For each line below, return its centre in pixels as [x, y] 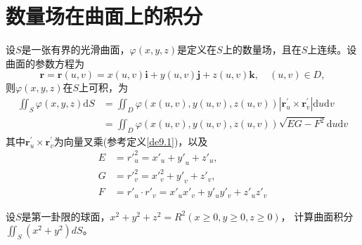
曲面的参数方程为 [45, 63]
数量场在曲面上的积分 [104, 16]
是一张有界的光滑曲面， [76, 49]
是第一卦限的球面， [66, 216]
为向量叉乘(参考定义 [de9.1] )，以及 [131, 141]
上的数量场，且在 [262, 49]
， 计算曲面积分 [317, 216]
